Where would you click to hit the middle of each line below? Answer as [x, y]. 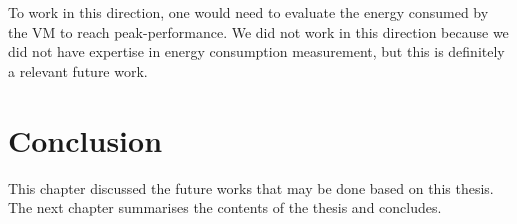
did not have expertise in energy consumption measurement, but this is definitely [256, 51]
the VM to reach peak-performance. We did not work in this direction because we [258, 31]
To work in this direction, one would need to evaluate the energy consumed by [248, 12]
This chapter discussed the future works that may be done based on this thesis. [251, 187]
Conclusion [85, 139]
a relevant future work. [78, 70]
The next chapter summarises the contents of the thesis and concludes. [225, 207]
